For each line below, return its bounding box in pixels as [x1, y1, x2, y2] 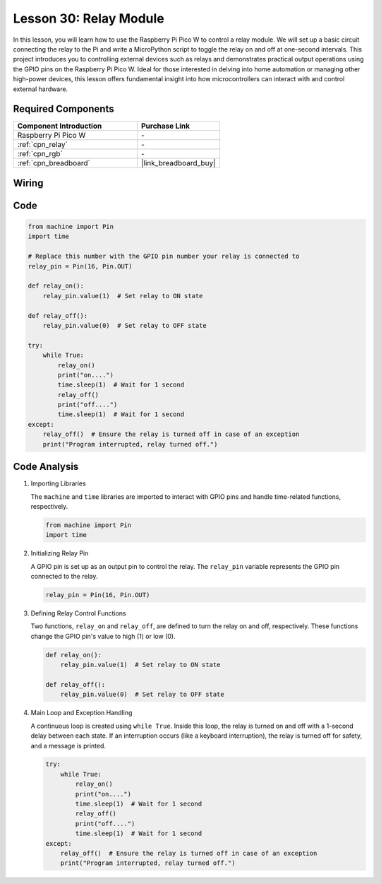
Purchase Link [141, 121, 190, 131]
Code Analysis [13, 461, 79, 473]
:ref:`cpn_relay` [17, 140, 68, 150]
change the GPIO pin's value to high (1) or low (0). [30, 632, 176, 640]
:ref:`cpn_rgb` [17, 149, 63, 159]
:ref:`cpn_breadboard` [17, 158, 91, 168]
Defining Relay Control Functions [30, 609, 126, 618]
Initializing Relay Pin [30, 549, 89, 558]
